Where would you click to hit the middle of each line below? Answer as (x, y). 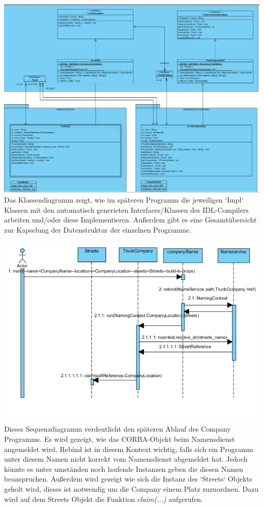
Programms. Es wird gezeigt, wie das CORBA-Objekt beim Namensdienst (120, 439)
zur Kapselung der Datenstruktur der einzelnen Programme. (98, 229)
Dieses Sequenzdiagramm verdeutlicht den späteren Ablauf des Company (118, 429)
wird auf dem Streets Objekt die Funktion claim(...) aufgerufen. (104, 499)
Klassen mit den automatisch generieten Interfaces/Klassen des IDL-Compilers (126, 209)
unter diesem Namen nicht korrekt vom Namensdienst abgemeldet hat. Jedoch (126, 459)
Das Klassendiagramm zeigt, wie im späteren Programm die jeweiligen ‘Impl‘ (124, 200)
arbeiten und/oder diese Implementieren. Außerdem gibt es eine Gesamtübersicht (130, 220)
